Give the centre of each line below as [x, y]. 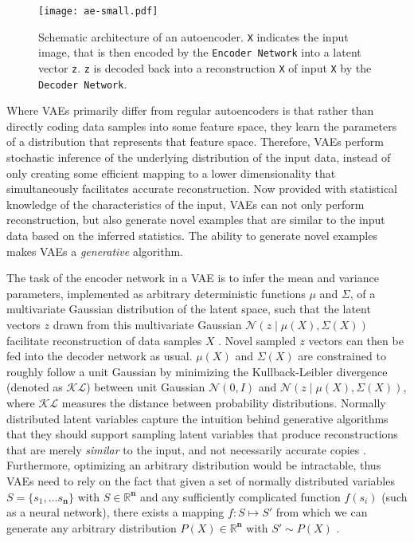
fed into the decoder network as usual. [100, 356]
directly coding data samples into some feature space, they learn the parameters [202, 126]
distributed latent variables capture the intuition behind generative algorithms [197, 418]
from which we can [322, 512]
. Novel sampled [257, 340]
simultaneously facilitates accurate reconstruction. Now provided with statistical [202, 189]
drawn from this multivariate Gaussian [147, 324]
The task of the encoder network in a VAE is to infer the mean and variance [193, 278]
